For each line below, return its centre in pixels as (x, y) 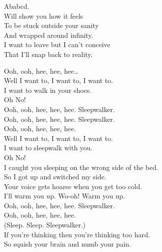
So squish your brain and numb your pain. (67, 244)
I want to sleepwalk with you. (48, 148)
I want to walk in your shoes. (48, 90)
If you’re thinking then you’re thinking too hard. (77, 234)
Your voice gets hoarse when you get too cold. (73, 186)
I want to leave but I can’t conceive (57, 44)
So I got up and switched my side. (55, 177)
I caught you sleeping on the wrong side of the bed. (81, 167)
